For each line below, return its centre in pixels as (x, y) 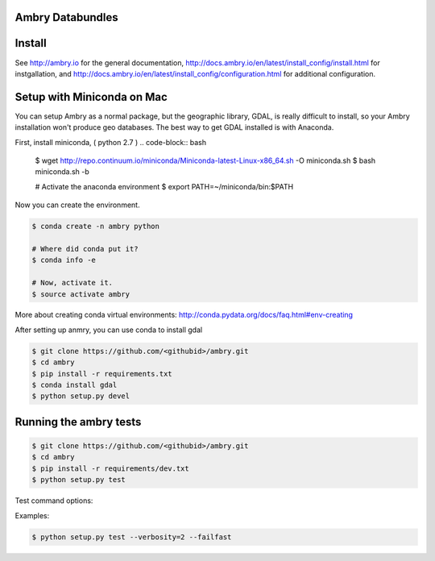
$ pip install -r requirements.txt (102, 374)
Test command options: (54, 501)
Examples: (32, 515)
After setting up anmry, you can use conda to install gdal (109, 330)
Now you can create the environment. (77, 205)
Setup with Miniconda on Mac (91, 97)
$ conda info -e (64, 260)
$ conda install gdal (75, 385)
